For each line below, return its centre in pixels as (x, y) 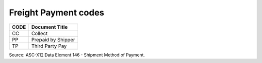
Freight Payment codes (57, 13)
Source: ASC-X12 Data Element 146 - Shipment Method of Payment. (77, 55)
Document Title (49, 27)
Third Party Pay (49, 46)
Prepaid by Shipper (53, 39)
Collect (40, 33)
